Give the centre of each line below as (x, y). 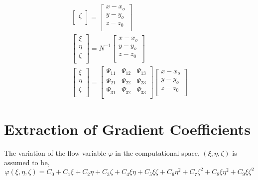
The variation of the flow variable (55, 152)
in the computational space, (157, 152)
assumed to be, (27, 162)
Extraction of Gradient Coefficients (127, 129)
